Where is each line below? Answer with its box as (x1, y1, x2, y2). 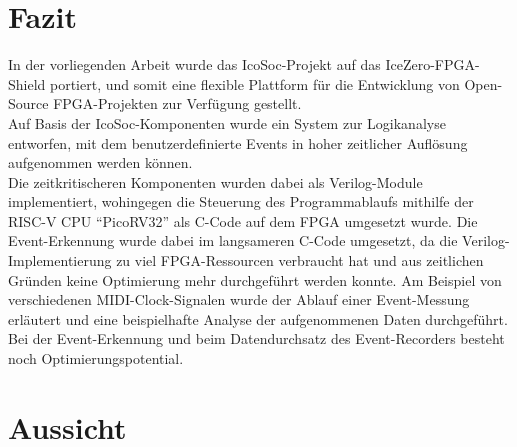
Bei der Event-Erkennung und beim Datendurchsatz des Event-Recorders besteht (8, 328, 505, 349)
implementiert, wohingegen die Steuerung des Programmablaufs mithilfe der (8, 191, 474, 212)
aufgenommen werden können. (8, 152, 193, 173)
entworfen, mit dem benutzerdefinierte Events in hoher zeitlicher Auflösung (8, 132, 468, 153)
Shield (8, 73, 46, 94)
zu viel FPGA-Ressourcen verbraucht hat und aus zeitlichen (116, 250, 484, 271)
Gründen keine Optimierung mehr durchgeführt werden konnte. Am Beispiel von (8, 269, 502, 290)
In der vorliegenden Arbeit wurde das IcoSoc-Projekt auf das (8, 54, 381, 75)
